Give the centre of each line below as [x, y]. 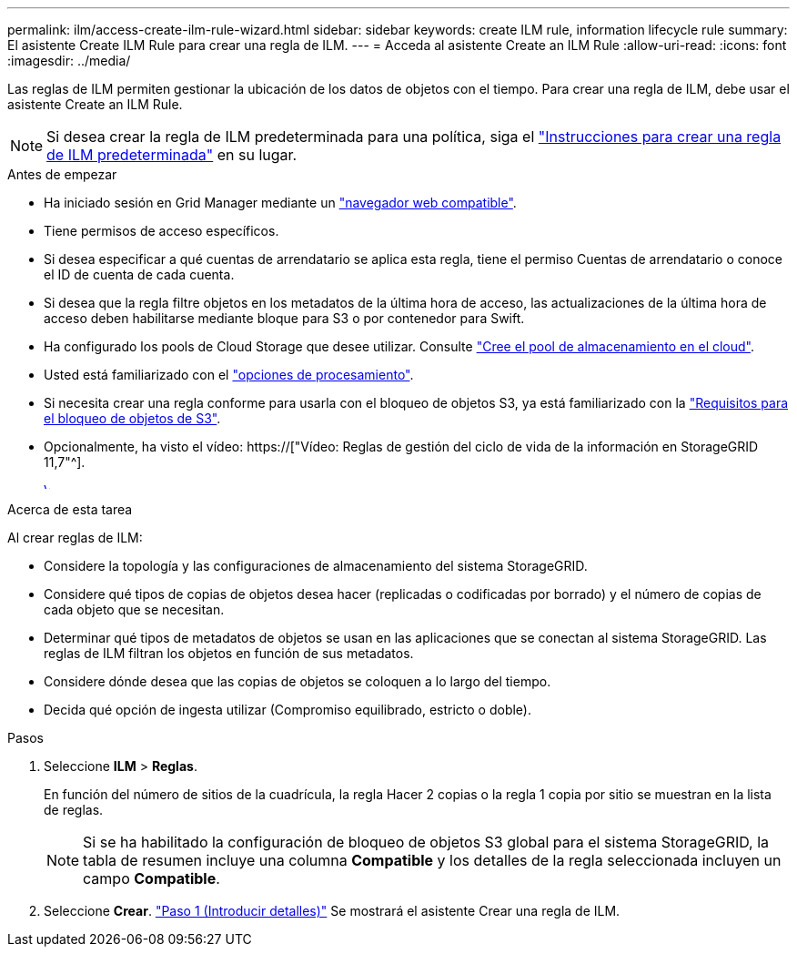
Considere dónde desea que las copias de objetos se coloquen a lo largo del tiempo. [298, 681]
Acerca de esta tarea [70, 509]
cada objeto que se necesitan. [134, 609]
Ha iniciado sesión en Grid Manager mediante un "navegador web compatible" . [280, 203]
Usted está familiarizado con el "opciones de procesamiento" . [229, 375]
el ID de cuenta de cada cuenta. [139, 274]
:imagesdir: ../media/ [69, 61]
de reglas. [74, 810]
